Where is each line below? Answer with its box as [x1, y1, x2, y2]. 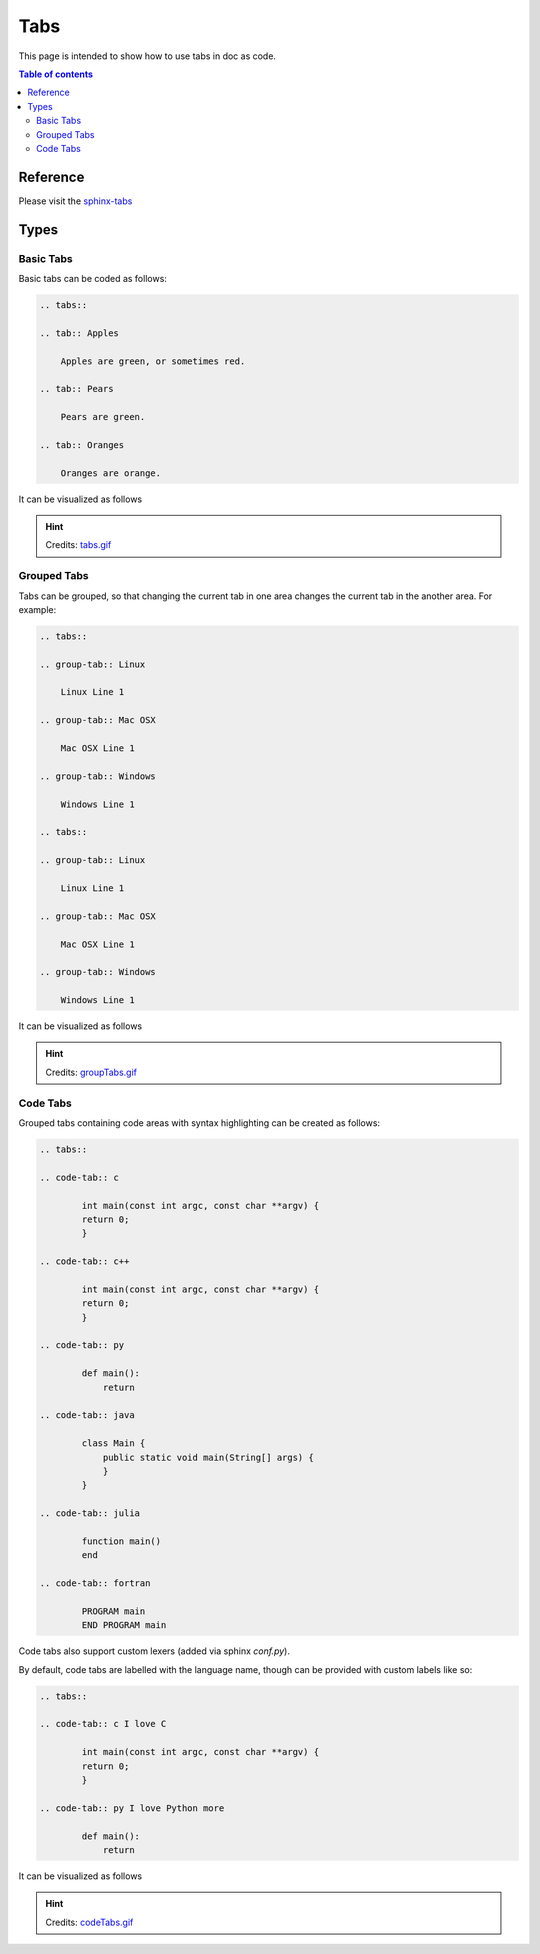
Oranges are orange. [60, 467, 162, 479]
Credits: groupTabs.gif [45, 1066, 138, 1078]
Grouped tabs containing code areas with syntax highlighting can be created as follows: [18, 1116, 380, 1129]
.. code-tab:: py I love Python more [39, 1802, 225, 1814]
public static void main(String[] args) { [102, 1451, 314, 1463]
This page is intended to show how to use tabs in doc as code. [18, 50, 277, 62]
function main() [81, 1535, 162, 1547]
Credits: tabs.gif [45, 539, 112, 551]
